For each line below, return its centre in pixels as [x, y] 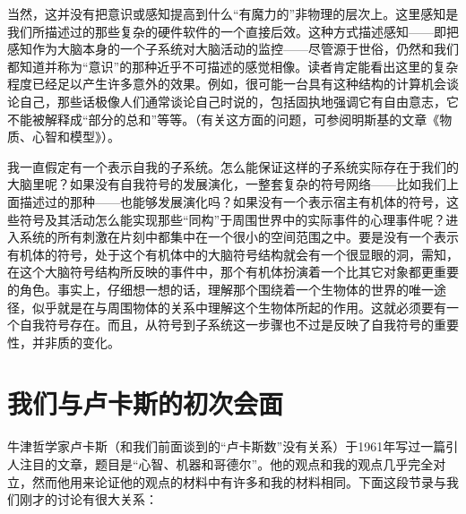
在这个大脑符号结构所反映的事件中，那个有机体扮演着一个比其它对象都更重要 [233, 272]
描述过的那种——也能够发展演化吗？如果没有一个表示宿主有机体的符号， [233, 201]
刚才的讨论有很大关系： [88, 499]
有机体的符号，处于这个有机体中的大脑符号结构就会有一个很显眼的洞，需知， [233, 254]
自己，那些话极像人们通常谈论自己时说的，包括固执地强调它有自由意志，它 [239, 101]
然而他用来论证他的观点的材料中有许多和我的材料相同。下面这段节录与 [239, 481]
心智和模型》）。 [76, 137]
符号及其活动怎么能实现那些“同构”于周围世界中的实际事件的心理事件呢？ [233, 219]
